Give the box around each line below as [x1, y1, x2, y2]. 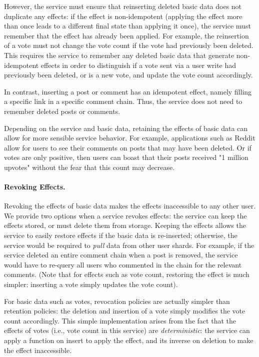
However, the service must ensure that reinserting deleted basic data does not [4, 1, 242, 11]
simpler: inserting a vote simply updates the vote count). [4, 279, 178, 289]
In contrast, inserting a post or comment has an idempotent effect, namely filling [4, 86, 252, 96]
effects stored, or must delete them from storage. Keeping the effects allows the [4, 220, 246, 230]
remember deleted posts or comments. [4, 105, 120, 116]
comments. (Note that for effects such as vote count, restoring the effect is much [4, 269, 249, 279]
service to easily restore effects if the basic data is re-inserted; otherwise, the [4, 230, 237, 240]
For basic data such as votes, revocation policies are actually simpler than [4, 295, 230, 306]
